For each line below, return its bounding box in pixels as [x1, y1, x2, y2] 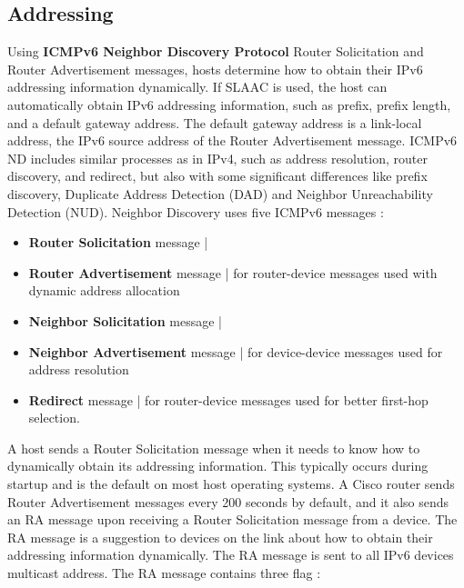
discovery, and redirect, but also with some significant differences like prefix [7, 166, 428, 185]
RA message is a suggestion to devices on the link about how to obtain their [7, 527, 433, 546]
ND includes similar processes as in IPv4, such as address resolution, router [7, 148, 428, 167]
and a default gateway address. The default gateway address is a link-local [7, 113, 422, 132]
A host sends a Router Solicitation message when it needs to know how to [7, 438, 420, 457]
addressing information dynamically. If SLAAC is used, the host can [7, 77, 388, 96]
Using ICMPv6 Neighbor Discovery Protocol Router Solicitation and [7, 42, 424, 61]
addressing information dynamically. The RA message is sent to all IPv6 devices [7, 545, 454, 564]
